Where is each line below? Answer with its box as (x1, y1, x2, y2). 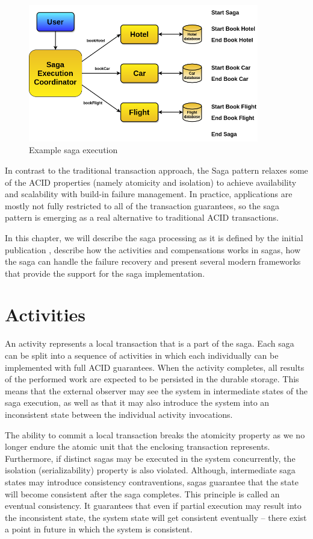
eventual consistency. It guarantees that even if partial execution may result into (5, 499, 302, 512)
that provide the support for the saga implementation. (5, 266, 205, 279)
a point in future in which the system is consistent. (5, 523, 193, 535)
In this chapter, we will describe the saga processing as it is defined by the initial (5, 231, 303, 244)
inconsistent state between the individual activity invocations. (5, 408, 233, 420)
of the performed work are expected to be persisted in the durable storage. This (5, 373, 299, 385)
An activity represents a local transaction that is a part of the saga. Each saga (5, 337, 294, 350)
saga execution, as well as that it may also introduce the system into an (5, 396, 270, 409)
